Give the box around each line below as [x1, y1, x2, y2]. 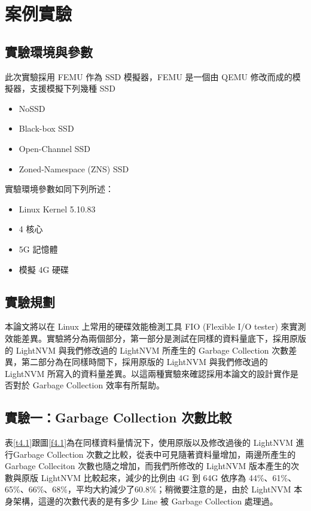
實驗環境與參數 [5, 42, 93, 60]
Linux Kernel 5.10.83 [19, 202, 96, 215]
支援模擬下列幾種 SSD [29, 82, 115, 95]
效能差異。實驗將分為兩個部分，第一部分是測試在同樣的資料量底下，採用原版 [5, 331, 306, 344]
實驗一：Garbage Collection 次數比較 [5, 408, 232, 427]
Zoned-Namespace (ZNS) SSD [19, 162, 129, 175]
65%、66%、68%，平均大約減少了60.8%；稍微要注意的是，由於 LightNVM [5, 483, 291, 495]
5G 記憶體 [19, 242, 58, 255]
